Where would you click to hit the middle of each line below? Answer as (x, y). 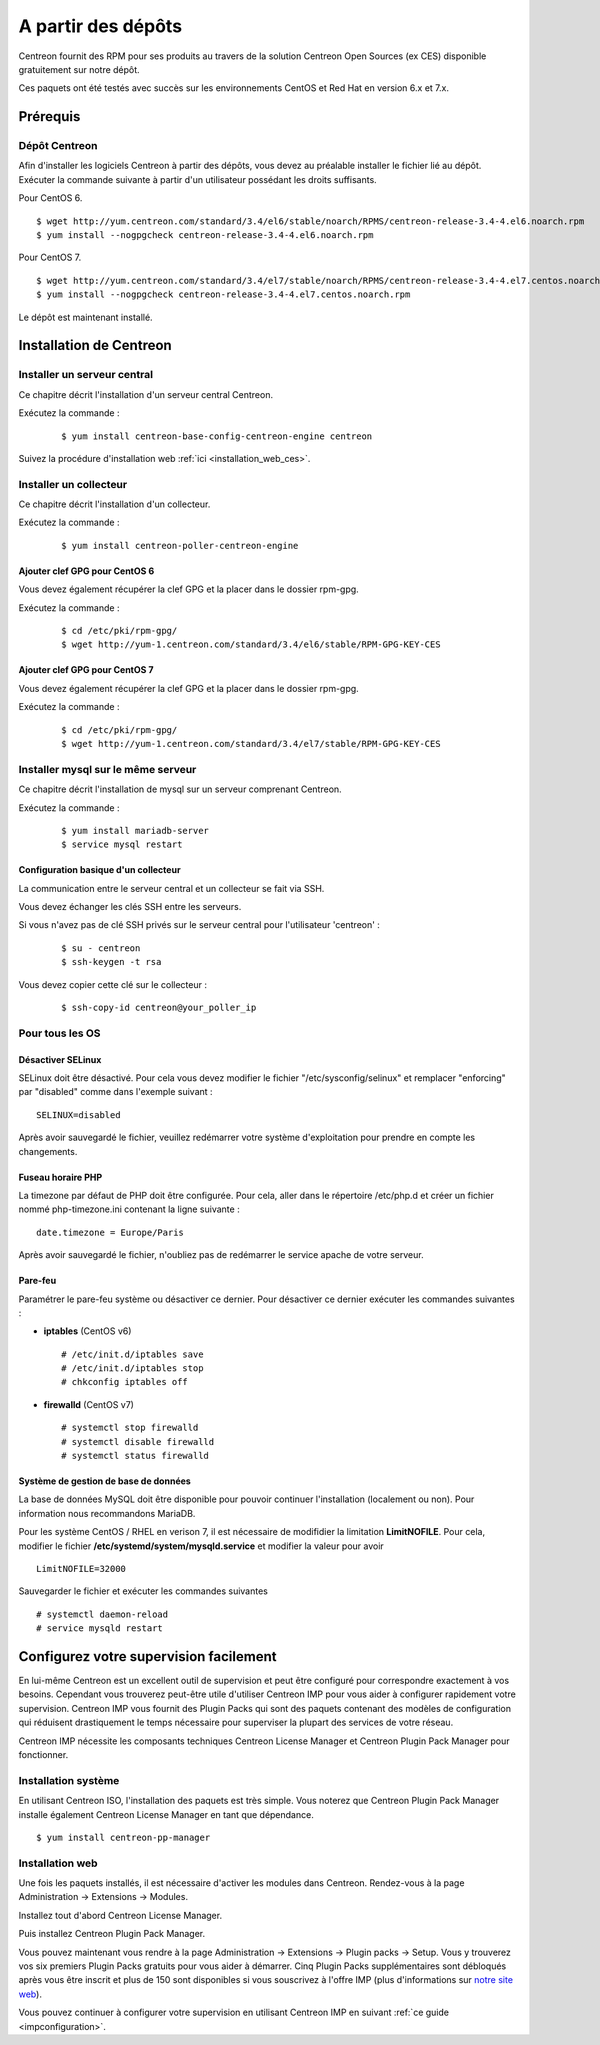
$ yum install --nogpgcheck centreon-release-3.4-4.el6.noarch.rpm (205, 235)
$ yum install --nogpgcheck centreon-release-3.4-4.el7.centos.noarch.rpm (223, 294)
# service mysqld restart (100, 1628)
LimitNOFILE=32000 (81, 1568)
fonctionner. (43, 1754)
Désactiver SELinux (60, 1059)
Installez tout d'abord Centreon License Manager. (120, 1915)
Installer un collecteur (73, 484)
